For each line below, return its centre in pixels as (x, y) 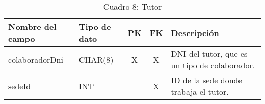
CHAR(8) (96, 59)
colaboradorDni (36, 59)
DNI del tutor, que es (209, 54)
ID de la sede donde (206, 80)
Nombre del (32, 27)
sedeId (20, 86)
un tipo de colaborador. (213, 65)
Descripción (195, 32)
